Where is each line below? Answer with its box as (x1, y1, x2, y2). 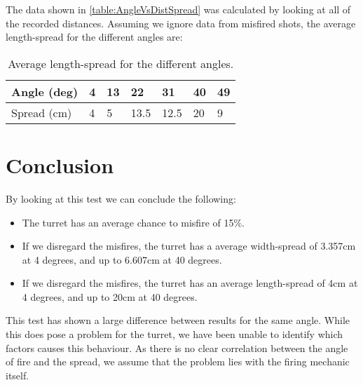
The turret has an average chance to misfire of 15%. (22, 215, 245, 229)
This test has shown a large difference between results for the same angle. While (6, 313, 350, 327)
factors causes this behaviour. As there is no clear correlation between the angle (6, 340, 348, 355)
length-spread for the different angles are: (6, 29, 183, 44)
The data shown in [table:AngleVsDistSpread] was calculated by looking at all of (6, 2, 351, 16)
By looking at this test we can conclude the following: (6, 191, 236, 205)
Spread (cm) (11, 104, 72, 121)
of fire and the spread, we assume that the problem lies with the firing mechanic (6, 354, 350, 369)
